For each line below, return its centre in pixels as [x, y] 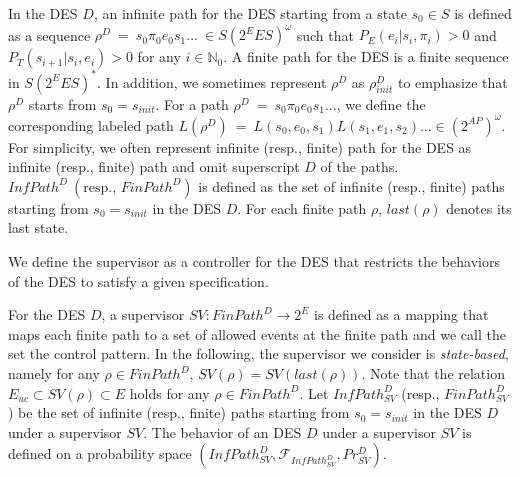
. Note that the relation [433, 373]
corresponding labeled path [91, 124]
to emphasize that [452, 81]
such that [325, 34]
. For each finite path [302, 207]
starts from [62, 103]
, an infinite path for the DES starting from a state [250, 13]
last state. [38, 227]
